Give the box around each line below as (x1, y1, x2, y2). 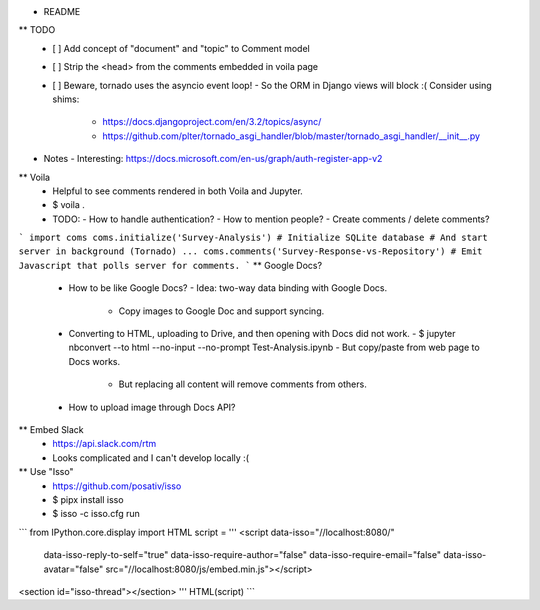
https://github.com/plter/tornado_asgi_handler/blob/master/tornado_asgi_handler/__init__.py (102, 130, 480, 142)
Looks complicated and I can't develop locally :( (52, 451, 250, 464)
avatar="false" (43, 563, 104, 575)
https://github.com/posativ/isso (52, 480, 182, 492)
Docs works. (68, 355, 121, 367)
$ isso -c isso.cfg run (52, 508, 140, 520)
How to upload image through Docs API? (68, 401, 236, 413)
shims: (52, 93, 80, 105)
